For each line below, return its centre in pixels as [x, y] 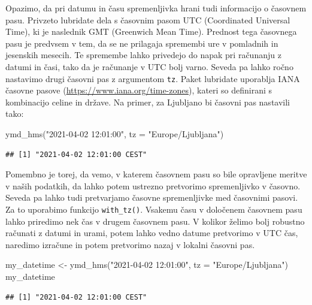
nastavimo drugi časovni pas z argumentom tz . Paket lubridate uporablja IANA [153, 78]
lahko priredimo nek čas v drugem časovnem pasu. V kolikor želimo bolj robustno [155, 221]
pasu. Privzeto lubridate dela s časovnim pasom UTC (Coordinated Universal [148, 19]
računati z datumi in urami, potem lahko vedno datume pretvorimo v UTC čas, [152, 233]
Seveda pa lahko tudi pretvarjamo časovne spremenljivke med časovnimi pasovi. [152, 197]
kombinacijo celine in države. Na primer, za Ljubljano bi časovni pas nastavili [148, 102]
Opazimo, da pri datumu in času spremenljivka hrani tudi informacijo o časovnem [156, 8]
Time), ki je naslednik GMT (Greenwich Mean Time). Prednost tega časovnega [151, 31]
